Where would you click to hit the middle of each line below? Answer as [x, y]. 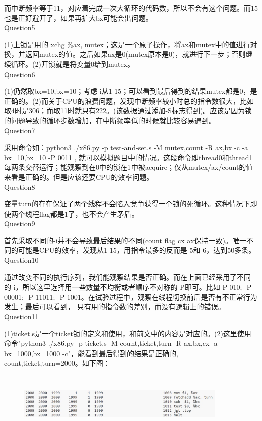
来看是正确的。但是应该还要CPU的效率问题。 [79, 177]
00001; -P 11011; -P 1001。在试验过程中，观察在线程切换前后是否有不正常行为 [131, 296]
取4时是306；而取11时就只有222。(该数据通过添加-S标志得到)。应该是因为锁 [128, 111]
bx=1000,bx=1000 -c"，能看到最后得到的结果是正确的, [91, 353]
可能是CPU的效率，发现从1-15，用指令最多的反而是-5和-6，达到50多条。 [137, 250]
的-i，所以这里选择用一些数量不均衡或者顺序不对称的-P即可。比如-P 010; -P [128, 287]
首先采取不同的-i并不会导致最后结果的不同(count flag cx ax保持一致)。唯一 [125, 240]
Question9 [20, 223]
